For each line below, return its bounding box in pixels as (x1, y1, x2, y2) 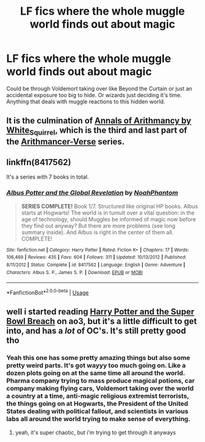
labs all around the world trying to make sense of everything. (6, 414, 191, 423)
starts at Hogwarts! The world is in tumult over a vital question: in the (21, 209, 195, 216)
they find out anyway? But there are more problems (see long (21, 222, 176, 229)
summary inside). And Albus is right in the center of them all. (21, 228, 174, 236)
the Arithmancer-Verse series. (6, 136, 125, 147)
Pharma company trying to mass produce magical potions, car (6, 377, 195, 385)
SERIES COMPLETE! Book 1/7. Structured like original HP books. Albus (21, 202, 198, 210)
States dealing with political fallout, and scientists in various (6, 407, 189, 416)
